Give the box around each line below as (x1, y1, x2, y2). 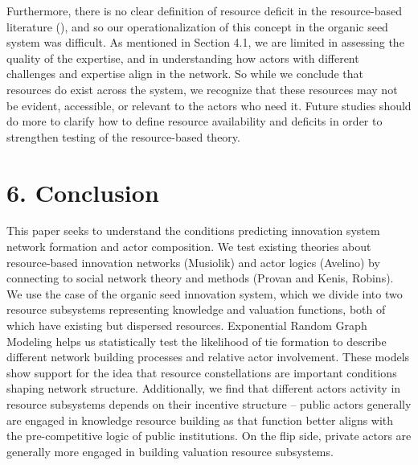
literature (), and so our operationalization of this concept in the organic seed (6, 18, 388, 35)
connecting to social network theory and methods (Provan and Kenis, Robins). (6, 270, 394, 286)
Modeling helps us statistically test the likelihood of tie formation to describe (6, 332, 387, 349)
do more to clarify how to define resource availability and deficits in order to (6, 113, 383, 130)
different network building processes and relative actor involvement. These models (6, 348, 410, 365)
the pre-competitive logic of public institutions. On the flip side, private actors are (6, 427, 412, 444)
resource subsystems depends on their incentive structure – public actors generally (6, 396, 412, 412)
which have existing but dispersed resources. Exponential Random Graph (6, 317, 367, 334)
